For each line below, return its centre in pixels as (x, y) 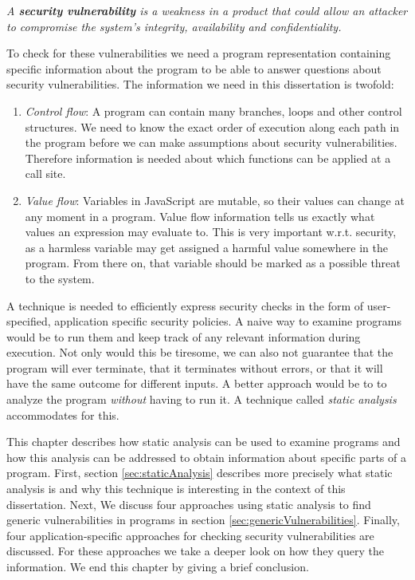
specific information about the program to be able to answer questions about (194, 68)
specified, (29, 321)
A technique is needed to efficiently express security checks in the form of (185, 305)
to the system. (60, 278)
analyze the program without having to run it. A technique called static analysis (202, 399)
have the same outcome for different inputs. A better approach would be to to (197, 383)
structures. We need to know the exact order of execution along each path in (212, 126)
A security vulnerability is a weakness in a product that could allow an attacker (207, 10)
